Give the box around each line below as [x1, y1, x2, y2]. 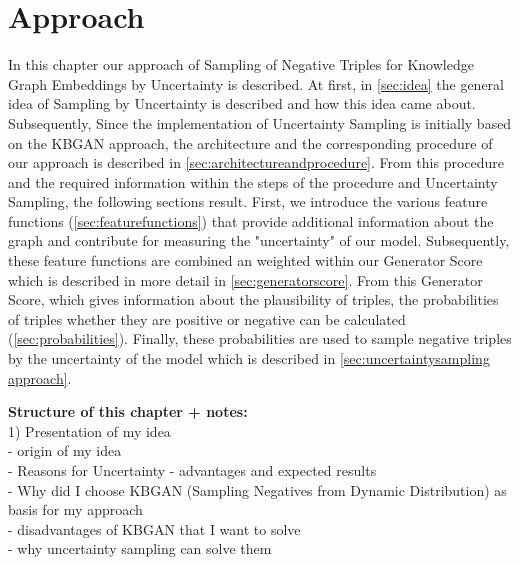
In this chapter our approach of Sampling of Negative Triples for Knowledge [8, 54, 474, 75]
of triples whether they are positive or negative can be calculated [8, 308, 406, 329]
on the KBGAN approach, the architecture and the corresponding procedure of [8, 132, 493, 153]
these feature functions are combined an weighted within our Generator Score [8, 250, 483, 271]
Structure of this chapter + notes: [8, 401, 248, 422]
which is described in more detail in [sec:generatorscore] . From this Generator [8, 269, 483, 290]
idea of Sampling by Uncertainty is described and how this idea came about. [8, 93, 476, 114]
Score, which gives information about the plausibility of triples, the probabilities [8, 289, 499, 310]
